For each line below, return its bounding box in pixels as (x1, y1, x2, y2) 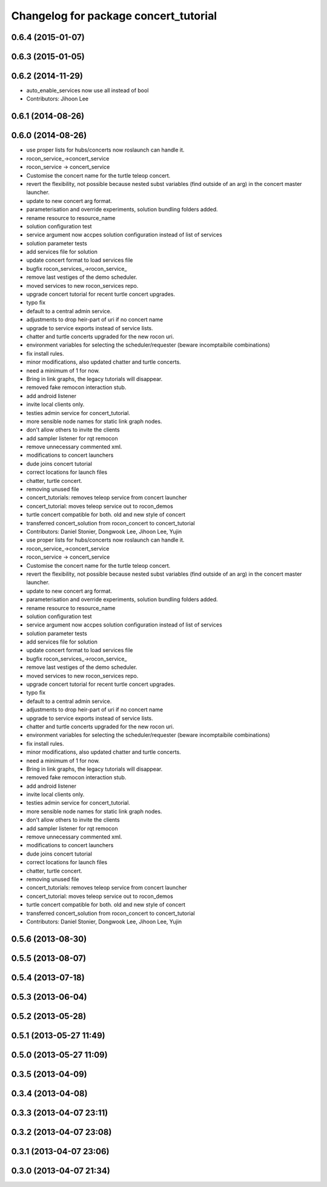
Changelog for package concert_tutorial (11, 9, 217, 22)
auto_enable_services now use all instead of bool (26, 87, 149, 94)
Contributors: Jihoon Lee (26, 95, 89, 102)
